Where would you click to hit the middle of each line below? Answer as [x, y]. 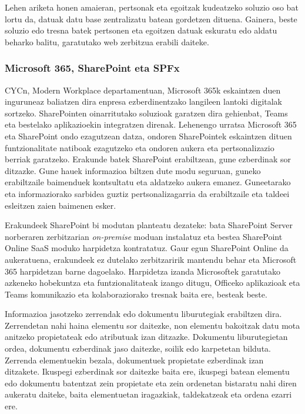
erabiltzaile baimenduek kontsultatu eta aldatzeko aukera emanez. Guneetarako [148, 182]
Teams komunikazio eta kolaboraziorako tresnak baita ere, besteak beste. [136, 294]
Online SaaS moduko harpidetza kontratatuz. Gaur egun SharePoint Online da [147, 248]
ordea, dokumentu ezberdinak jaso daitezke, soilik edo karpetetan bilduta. [138, 348]
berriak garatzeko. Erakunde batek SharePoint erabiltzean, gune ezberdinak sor [148, 159]
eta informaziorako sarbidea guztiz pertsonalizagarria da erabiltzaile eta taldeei [147, 193]
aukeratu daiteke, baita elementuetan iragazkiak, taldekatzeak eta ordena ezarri [148, 394]
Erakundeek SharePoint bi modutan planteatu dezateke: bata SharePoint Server [149, 225]
